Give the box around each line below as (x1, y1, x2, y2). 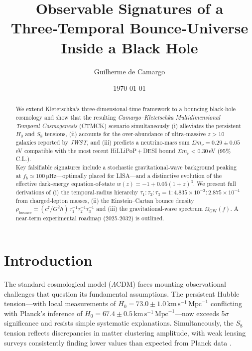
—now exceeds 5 (175, 308, 225, 318)
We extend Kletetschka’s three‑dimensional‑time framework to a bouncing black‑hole (15, 105, 236, 113)
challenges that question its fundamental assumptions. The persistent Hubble (4, 288, 240, 299)
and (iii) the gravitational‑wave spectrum (96, 204, 203, 213)
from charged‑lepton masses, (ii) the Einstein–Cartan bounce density (15, 196, 194, 204)
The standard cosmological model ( (4, 278, 112, 289)
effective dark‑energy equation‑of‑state (15, 179, 115, 188)
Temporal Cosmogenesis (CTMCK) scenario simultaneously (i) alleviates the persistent (15, 121, 241, 130)
